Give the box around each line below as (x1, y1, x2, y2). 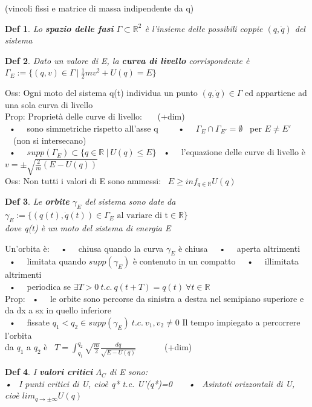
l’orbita (5, 328, 32, 341)
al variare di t (117, 211, 168, 220)
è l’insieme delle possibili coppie (145, 22, 263, 34)
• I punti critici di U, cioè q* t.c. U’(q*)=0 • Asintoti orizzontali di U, (5, 377, 295, 389)
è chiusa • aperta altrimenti (178, 242, 301, 254)
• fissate (8, 315, 50, 328)
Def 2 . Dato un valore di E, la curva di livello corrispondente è (5, 54, 250, 66)
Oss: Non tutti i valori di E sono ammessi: (5, 175, 161, 187)
